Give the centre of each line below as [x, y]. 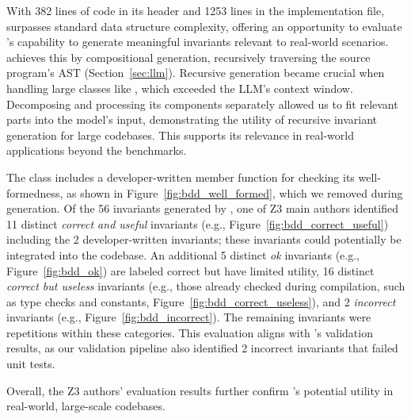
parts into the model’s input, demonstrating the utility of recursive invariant [192, 119]
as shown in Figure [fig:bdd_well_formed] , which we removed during [235, 192]
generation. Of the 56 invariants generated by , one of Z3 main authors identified [202, 208]
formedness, [35, 192]
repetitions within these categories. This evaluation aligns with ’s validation [190, 332]
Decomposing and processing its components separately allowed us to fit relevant [202, 104]
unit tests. [31, 364]
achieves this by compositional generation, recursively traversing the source [188, 57]
